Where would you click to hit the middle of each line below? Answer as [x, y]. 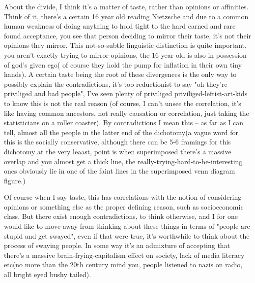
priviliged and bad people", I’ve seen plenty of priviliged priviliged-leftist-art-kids [126, 93]
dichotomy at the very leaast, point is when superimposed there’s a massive [118, 151]
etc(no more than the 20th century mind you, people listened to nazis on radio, [123, 265]
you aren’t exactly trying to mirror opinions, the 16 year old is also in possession [125, 54]
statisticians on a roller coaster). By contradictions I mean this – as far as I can [124, 123]
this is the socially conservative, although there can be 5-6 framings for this [117, 142]
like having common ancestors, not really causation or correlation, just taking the [127, 113]
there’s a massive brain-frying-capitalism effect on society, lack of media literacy [124, 255]
